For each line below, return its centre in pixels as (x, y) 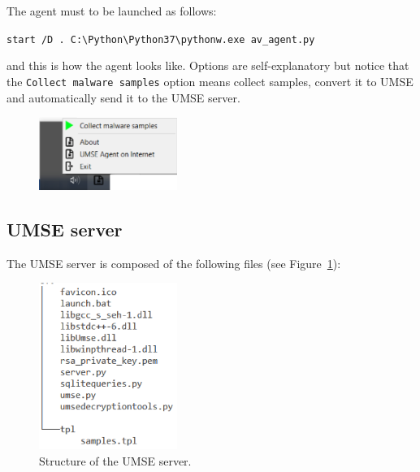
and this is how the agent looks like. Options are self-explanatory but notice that (208, 65)
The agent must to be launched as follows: (112, 11)
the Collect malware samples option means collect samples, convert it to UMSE (210, 81)
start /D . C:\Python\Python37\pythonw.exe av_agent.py (161, 39)
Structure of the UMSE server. (115, 460)
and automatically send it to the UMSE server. (123, 97)
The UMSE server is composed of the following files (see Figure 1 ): (174, 263)
